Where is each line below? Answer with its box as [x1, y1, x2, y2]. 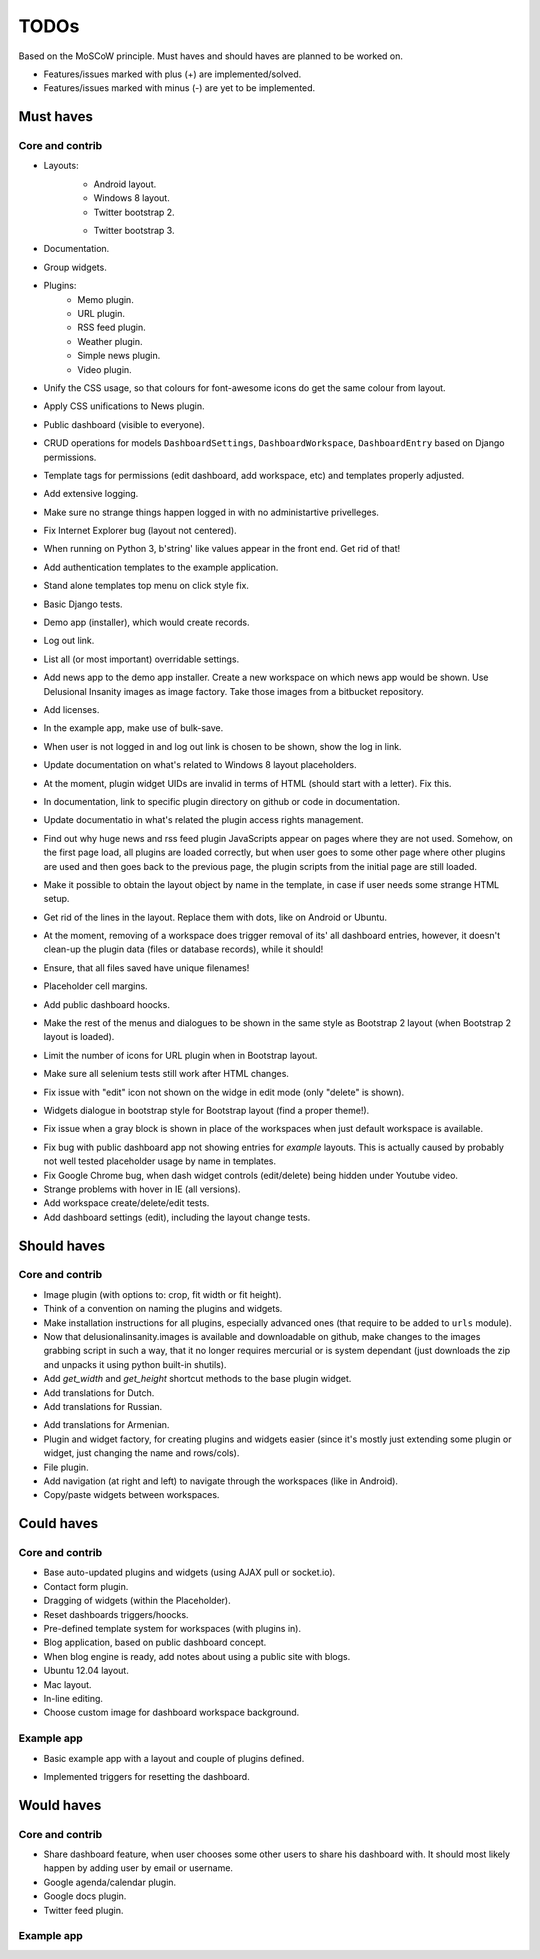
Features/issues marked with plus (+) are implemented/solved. [43, 68, 302, 80]
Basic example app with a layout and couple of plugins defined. [43, 1752, 305, 1764]
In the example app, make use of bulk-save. [43, 722, 224, 734]
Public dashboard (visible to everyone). [43, 418, 205, 430]
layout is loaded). [43, 1031, 115, 1043]
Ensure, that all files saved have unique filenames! [43, 961, 250, 974]
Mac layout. [43, 1678, 92, 1690]
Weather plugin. [77, 335, 143, 347]
